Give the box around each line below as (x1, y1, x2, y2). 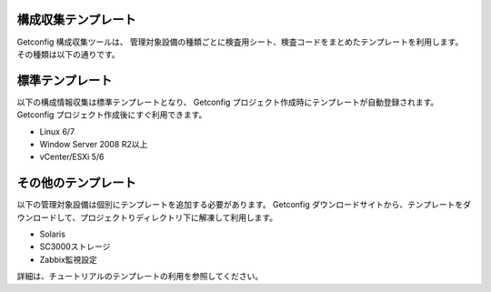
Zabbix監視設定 (39, 254, 97, 265)
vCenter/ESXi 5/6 (39, 151, 105, 163)
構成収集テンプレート (16, 12, 136, 27)
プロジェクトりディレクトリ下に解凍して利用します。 (79, 212, 278, 223)
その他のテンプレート (16, 176, 136, 191)
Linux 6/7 (39, 126, 75, 136)
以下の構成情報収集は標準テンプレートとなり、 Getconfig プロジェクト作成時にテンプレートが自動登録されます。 (16, 96, 439, 107)
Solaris (39, 228, 65, 240)
